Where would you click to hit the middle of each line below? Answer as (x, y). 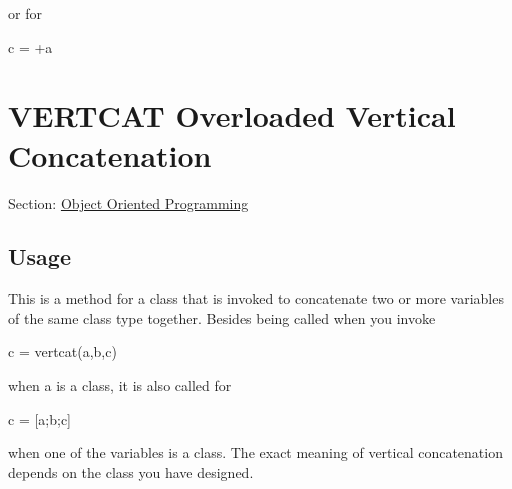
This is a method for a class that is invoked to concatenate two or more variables (256, 298)
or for (25, 13)
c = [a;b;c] (39, 418)
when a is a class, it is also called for (120, 385)
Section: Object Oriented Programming (128, 202)
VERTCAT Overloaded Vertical (232, 115)
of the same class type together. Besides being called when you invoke (222, 317)
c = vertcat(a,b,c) (62, 351)
